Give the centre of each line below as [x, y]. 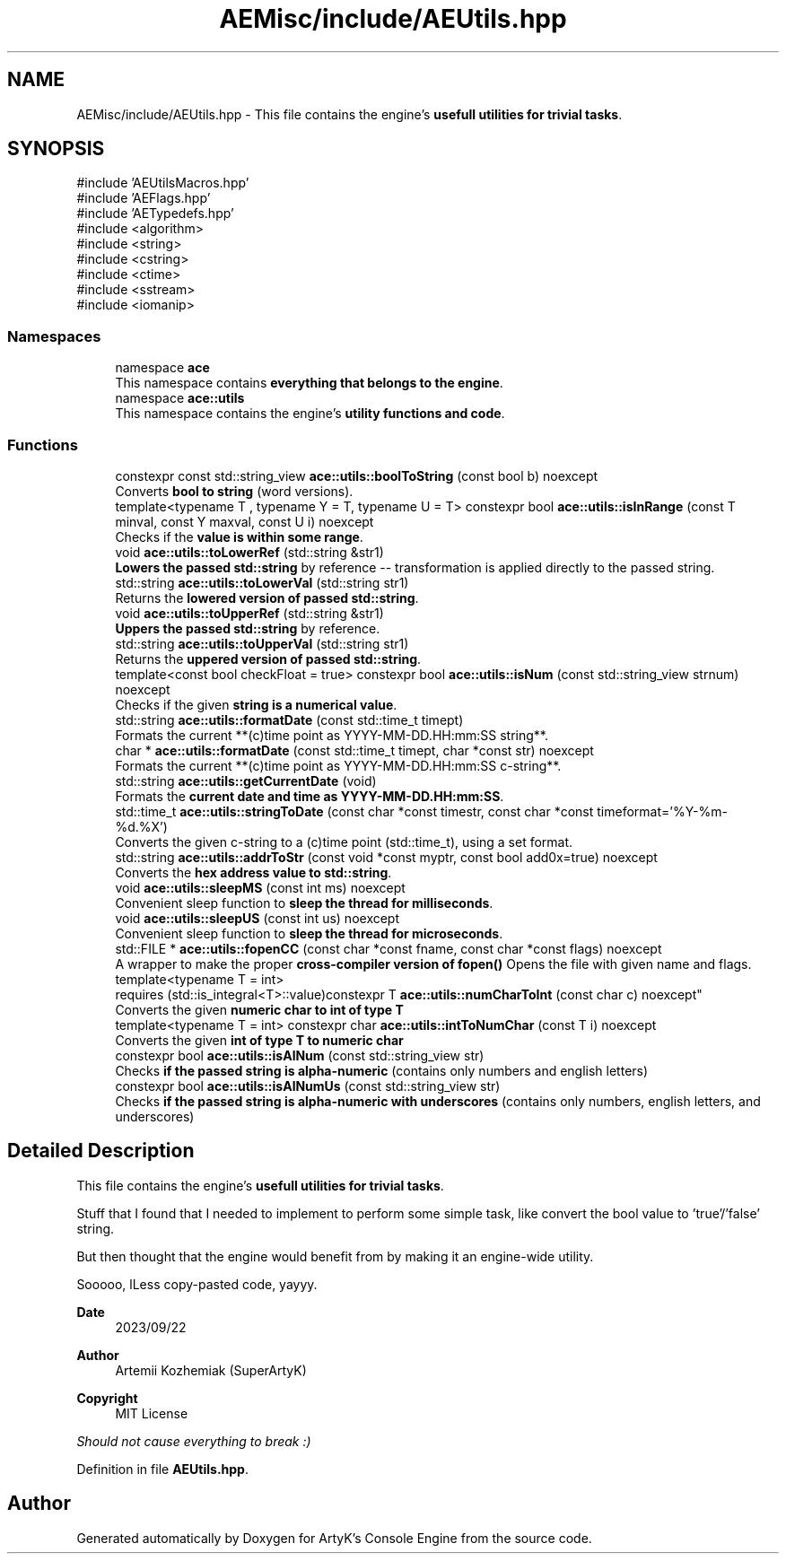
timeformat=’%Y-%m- [662, 811]
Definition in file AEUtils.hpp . [162, 1469]
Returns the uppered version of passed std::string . [268, 658]
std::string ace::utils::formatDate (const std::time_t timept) [289, 719]
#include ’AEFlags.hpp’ [144, 198]
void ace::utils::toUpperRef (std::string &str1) [249, 613]
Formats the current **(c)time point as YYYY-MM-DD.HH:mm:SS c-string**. [338, 765]
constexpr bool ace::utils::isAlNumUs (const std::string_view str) [308, 1086]
